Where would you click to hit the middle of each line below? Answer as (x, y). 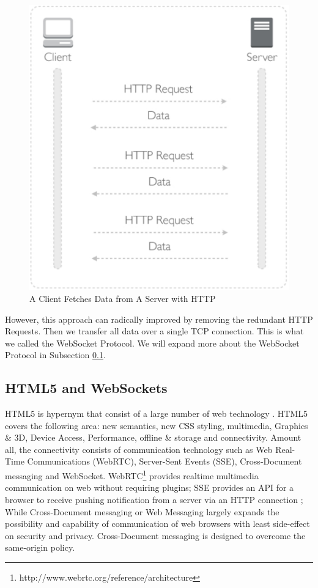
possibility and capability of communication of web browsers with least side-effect (157, 524)
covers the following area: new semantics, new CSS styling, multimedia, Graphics (157, 425)
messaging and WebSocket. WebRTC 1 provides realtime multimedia (132, 475)
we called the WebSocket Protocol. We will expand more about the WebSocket (152, 343)
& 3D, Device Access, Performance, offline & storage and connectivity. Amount (153, 437)
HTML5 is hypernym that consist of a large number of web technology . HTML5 (156, 413)
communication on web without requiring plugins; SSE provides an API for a (150, 487)
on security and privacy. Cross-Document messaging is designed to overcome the (155, 535)
